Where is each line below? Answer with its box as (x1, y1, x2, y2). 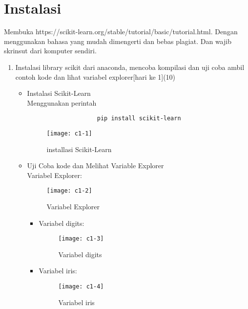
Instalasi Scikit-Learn (27, 88, 91, 98)
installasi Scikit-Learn (46, 144, 112, 154)
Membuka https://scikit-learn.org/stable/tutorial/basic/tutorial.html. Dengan (4, 26, 238, 37)
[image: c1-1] (46, 130, 92, 137)
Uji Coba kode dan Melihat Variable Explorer (27, 160, 164, 171)
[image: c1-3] (58, 235, 104, 243)
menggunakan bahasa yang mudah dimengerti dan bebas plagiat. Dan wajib (4, 36, 231, 46)
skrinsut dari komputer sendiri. (4, 45, 97, 56)
